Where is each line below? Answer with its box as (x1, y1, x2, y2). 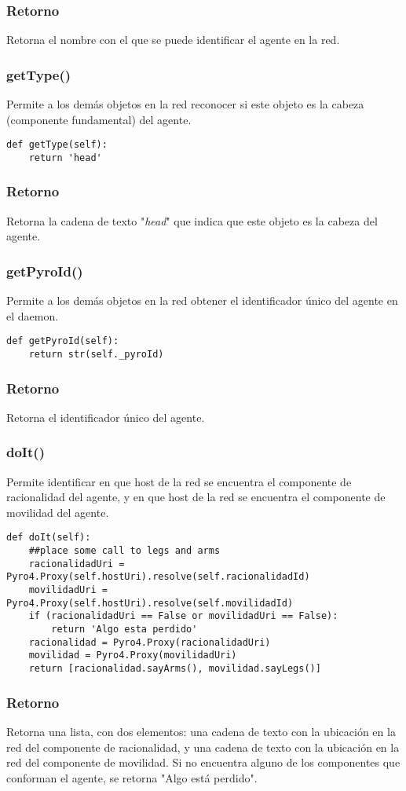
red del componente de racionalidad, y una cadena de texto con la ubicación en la (6, 738, 400, 755)
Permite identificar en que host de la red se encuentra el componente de (6, 473, 352, 489)
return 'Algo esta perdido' (51, 624, 198, 635)
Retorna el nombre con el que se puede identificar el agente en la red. (6, 31, 340, 48)
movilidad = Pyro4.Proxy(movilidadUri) (28, 650, 237, 661)
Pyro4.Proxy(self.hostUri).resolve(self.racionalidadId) (6, 571, 310, 583)
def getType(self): (6, 139, 108, 151)
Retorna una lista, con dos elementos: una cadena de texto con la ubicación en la (6, 723, 396, 739)
